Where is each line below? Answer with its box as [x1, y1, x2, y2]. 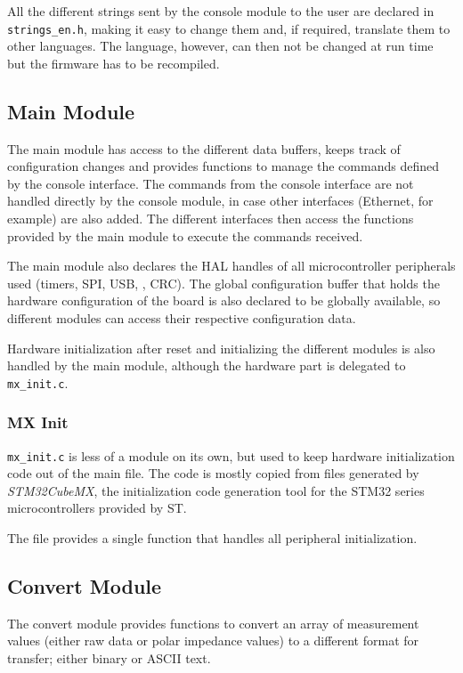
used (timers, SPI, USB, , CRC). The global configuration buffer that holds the [7, 273, 440, 292]
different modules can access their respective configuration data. [7, 308, 356, 327]
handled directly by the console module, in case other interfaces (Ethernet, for [7, 191, 434, 210]
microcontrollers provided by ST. [7, 499, 187, 517]
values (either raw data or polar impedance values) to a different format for [7, 631, 419, 650]
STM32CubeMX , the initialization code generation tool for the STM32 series [7, 481, 425, 499]
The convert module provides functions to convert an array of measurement [7, 613, 419, 632]
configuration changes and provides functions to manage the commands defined [7, 157, 439, 175]
